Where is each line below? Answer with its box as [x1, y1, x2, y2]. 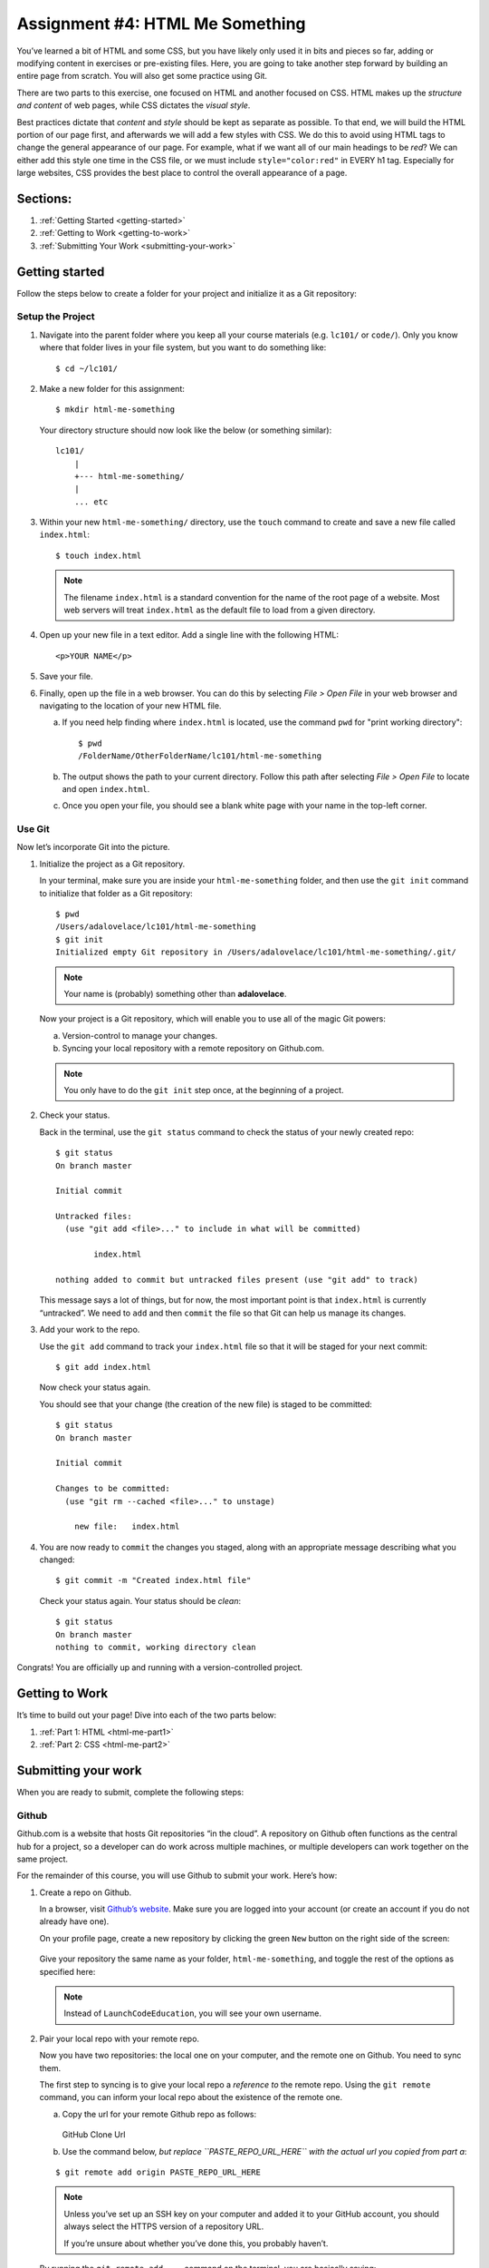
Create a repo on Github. [39, 1887, 132, 1898]
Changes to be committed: [55, 1483, 171, 1494]
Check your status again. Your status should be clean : [39, 1595, 242, 1606]
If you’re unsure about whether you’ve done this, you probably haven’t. [63, 2237, 329, 2249]
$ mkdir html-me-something [55, 405, 176, 415]
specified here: [39, 1966, 96, 1977]
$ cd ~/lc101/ [55, 363, 118, 374]
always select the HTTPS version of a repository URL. [63, 2221, 264, 2232]
